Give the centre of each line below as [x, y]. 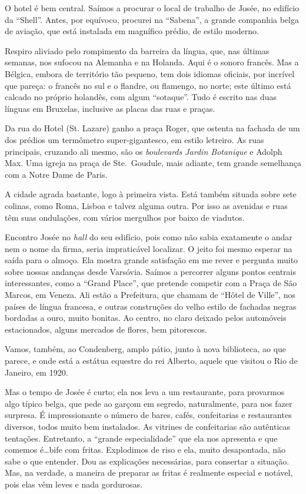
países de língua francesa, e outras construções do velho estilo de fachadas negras [151, 306]
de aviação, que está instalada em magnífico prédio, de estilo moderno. [132, 31]
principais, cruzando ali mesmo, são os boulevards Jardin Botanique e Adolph [144, 151]
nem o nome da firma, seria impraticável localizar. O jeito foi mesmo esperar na [149, 248]
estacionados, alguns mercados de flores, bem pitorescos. [106, 329]
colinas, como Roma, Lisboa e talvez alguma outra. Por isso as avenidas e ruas [146, 205]
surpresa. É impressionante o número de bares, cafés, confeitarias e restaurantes [148, 415]
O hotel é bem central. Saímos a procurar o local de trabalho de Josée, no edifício [152, 8]
